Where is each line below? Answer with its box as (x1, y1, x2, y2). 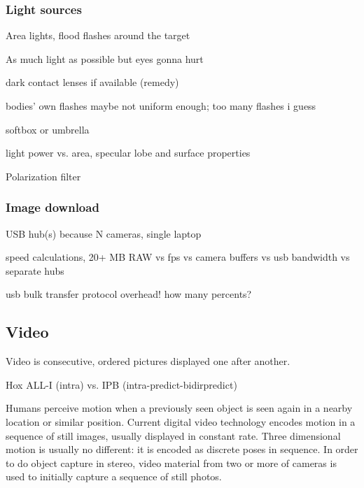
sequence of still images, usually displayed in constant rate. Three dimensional (6, 428, 341, 443)
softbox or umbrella (6, 122, 90, 136)
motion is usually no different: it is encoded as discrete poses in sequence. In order (6, 442, 358, 457)
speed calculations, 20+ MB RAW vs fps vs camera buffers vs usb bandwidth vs (6, 250, 350, 264)
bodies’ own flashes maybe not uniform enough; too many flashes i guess (6, 99, 316, 113)
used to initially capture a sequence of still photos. (6, 469, 222, 484)
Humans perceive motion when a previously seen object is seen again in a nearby (6, 401, 353, 415)
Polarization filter (6, 168, 81, 183)
